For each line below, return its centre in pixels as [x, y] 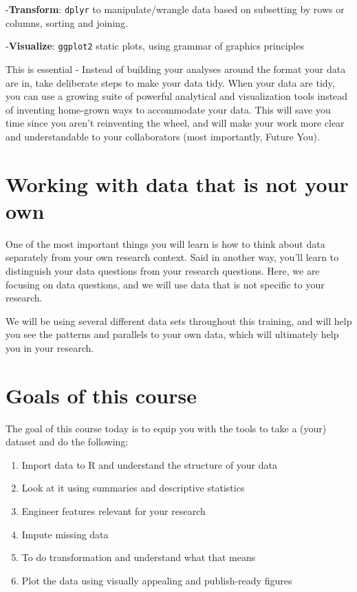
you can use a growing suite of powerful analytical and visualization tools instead [177, 96]
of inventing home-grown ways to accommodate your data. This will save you [168, 109]
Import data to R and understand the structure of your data [149, 464]
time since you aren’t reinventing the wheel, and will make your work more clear [175, 123]
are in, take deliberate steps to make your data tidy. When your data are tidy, [170, 82]
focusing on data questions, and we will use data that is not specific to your [165, 284]
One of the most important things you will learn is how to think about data [165, 243]
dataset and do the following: [67, 442]
